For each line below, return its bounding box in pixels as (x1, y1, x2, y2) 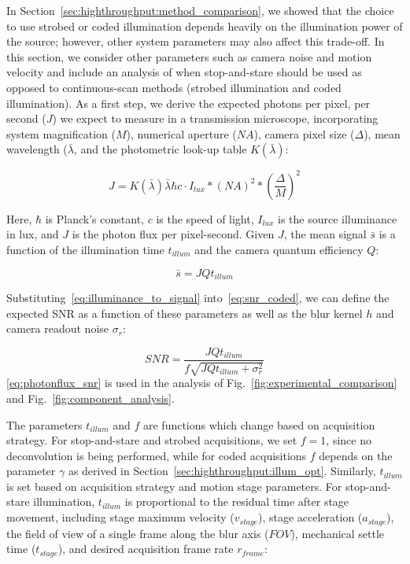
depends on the (319, 447, 393, 463)
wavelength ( (6, 141, 68, 157)
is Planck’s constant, (45, 210, 144, 227)
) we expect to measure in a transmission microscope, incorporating (52, 110, 379, 127)
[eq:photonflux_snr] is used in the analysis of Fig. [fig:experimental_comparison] (6, 374, 397, 391)
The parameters (6, 416, 83, 433)
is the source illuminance (278, 210, 397, 227)
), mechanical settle (290, 525, 385, 541)
